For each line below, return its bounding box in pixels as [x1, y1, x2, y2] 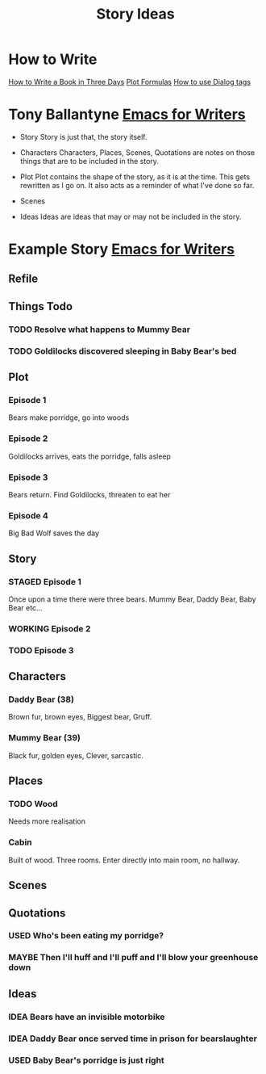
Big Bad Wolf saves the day [8, 528, 99, 538]
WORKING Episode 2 [8, 623, 91, 634]
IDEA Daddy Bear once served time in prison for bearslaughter [8, 1033, 258, 1044]
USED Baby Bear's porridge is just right [8, 1055, 165, 1066]
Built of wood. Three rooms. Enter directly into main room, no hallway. [8, 855, 240, 865]
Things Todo [8, 300, 73, 313]
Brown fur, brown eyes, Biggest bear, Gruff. [8, 712, 152, 722]
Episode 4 [8, 510, 48, 521]
